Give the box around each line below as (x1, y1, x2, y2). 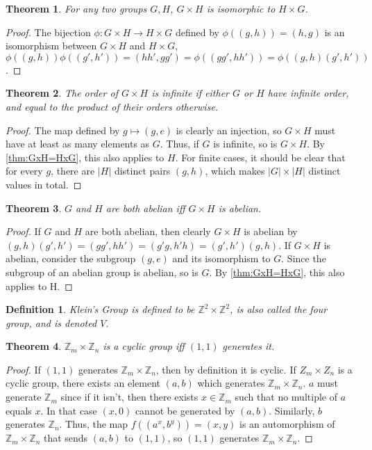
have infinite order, (267, 86, 349, 100)
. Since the (281, 251, 326, 266)
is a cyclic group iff (103, 339, 185, 353)
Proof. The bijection (6, 24, 91, 39)
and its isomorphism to (172, 251, 271, 266)
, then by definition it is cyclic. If (155, 362, 296, 376)
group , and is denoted (6, 315, 97, 330)
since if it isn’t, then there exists (60, 389, 198, 404)
